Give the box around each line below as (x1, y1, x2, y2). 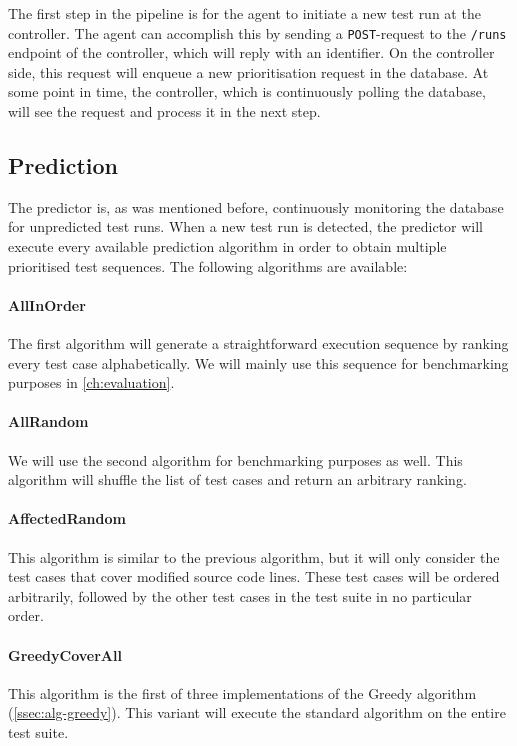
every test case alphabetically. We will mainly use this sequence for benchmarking (8, 352, 509, 373)
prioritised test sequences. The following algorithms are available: (8, 255, 408, 276)
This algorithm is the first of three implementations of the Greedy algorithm (8, 682, 477, 703)
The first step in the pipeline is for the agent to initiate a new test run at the (8, 3, 481, 23)
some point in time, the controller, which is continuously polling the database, (8, 81, 486, 102)
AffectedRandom (8, 508, 126, 529)
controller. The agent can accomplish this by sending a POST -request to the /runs (8, 22, 507, 43)
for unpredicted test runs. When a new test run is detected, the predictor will (8, 216, 483, 237)
